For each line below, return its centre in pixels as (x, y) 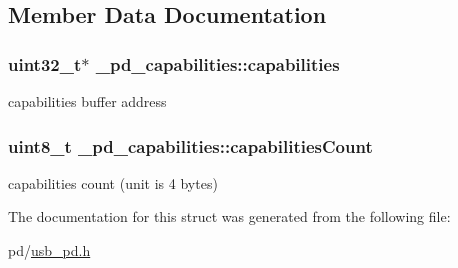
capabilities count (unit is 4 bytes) (113, 182)
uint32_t (45, 63)
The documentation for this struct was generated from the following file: (229, 216)
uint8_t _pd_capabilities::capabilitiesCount (190, 145)
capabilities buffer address (87, 101)
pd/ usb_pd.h (49, 250)
